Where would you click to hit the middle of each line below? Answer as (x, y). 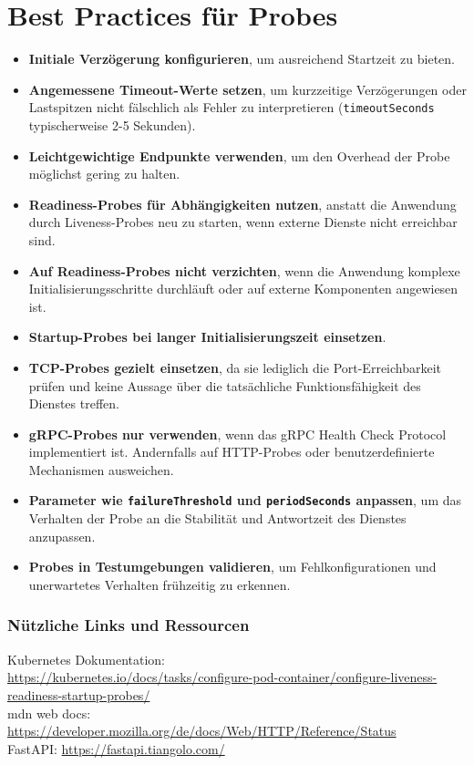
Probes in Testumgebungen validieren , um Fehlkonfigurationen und (232, 567)
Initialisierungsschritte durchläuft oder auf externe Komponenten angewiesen (243, 289)
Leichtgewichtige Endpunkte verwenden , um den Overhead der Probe (239, 155)
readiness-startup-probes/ (79, 694)
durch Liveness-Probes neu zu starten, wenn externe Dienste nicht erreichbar (243, 222)
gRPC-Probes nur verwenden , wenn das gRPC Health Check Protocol (237, 434)
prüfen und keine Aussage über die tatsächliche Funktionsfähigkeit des (225, 385)
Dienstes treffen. (74, 403)
